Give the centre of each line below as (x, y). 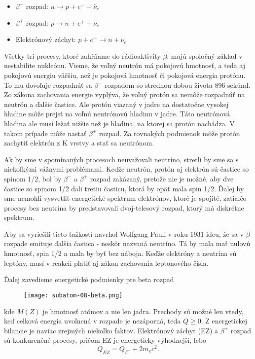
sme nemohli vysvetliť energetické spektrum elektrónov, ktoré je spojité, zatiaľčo (125, 198)
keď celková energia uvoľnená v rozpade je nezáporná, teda (92, 321)
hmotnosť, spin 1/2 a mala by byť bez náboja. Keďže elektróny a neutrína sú (120, 253)
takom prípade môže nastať (45, 133)
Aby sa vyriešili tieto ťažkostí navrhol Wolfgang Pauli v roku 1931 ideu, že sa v (124, 233)
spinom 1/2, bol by (33, 178)
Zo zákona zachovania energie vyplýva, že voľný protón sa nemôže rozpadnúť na (125, 94)
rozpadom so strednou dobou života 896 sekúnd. (178, 85)
